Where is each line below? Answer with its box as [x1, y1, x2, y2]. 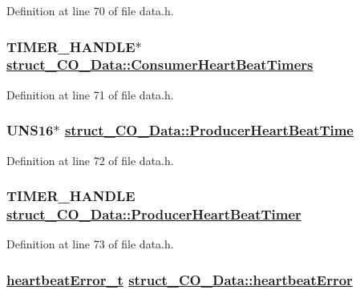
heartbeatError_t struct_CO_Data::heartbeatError [6, 269, 353, 289]
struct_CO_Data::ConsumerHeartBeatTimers [6, 54, 313, 75]
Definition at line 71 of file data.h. [6, 86, 174, 103]
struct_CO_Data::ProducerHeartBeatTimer [6, 203, 301, 224]
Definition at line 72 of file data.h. [6, 151, 174, 168]
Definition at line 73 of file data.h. [6, 236, 174, 252]
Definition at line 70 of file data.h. [6, 2, 174, 18]
